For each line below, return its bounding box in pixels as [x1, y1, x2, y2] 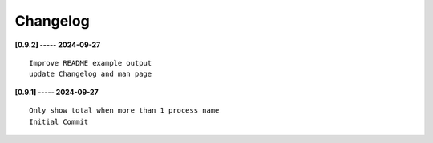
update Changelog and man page [29, 70, 152, 79]
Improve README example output [29, 58, 152, 67]
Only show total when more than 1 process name [29, 106, 220, 115]
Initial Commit [29, 117, 89, 126]
